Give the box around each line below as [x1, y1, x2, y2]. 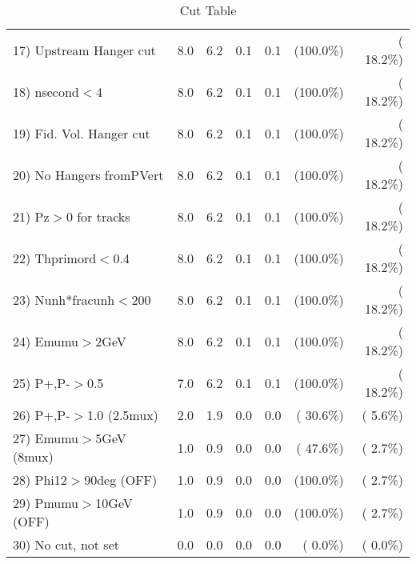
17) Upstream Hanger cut [13, 40, 156, 59]
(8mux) [13, 447, 54, 466]
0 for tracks [66, 206, 130, 226]
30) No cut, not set [13, 535, 119, 554]
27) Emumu [13, 429, 79, 447]
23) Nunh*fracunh [13, 290, 115, 309]
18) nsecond [13, 82, 79, 101]
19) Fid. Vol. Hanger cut [13, 123, 150, 142]
